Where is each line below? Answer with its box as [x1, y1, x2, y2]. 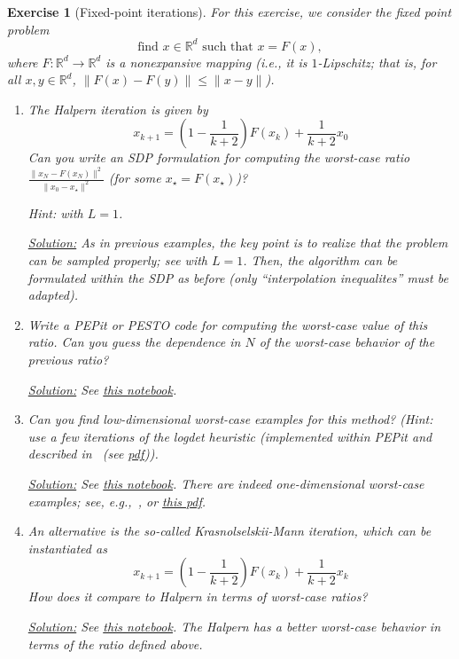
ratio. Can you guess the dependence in [27, 333, 241, 351]
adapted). [27, 286, 78, 304]
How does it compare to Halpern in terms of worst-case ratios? [27, 587, 368, 606]
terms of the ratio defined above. [27, 634, 203, 653]
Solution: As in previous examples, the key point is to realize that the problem [27, 233, 448, 252]
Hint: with [27, 203, 83, 222]
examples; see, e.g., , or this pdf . [27, 491, 206, 510]
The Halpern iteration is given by [27, 99, 208, 118]
